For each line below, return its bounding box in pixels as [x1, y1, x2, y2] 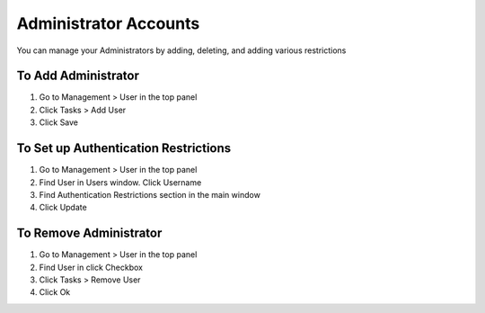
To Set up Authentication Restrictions [16, 140, 232, 156]
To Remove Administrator [16, 226, 163, 241]
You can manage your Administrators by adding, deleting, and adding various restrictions [16, 45, 347, 56]
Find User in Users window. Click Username [39, 176, 202, 188]
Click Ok [39, 287, 71, 298]
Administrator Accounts [16, 13, 200, 33]
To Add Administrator [16, 68, 139, 84]
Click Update [39, 202, 87, 213]
